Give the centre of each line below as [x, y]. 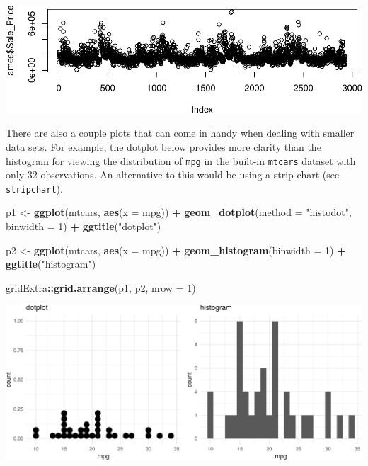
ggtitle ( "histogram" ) [51, 264]
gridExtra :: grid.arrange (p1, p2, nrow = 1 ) [101, 287]
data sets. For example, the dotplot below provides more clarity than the [163, 146]
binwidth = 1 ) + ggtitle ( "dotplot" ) [84, 226]
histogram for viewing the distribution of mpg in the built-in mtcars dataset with [181, 160]
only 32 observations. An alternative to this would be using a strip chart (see [173, 175]
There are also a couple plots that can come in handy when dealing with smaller [180, 133]
